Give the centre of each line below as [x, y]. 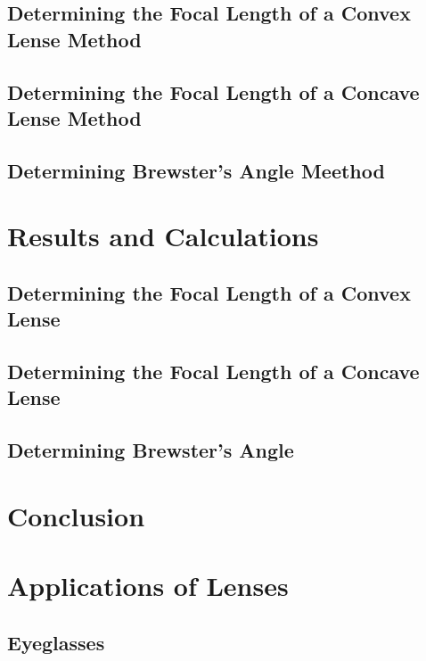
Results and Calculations [163, 236]
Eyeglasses [56, 642]
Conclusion [76, 515]
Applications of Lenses [148, 586]
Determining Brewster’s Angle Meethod [196, 170]
